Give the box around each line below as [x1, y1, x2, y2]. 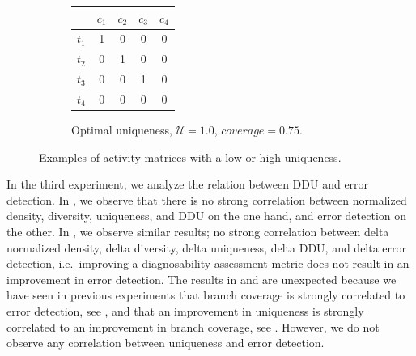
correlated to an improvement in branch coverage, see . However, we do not [6, 318, 380, 335]
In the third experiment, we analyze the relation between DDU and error [6, 176, 369, 193]
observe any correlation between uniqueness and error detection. [6, 334, 325, 351]
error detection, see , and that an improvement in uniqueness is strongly [6, 302, 364, 319]
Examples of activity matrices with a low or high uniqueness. [39, 148, 342, 165]
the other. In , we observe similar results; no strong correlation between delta [6, 222, 389, 239]
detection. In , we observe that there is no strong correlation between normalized [6, 191, 407, 208]
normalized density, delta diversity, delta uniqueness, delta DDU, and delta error [6, 239, 407, 256]
